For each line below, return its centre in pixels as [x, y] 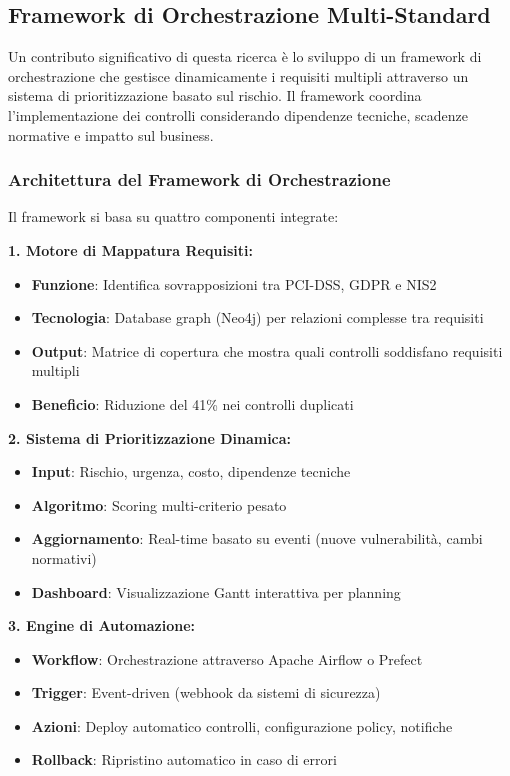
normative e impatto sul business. [111, 134]
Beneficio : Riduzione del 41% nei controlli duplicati [192, 403]
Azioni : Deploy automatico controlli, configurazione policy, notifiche [242, 725]
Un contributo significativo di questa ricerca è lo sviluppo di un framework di [245, 56]
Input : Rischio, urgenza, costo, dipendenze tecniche [191, 471]
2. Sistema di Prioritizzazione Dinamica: [150, 437]
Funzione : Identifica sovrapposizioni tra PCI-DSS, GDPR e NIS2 [234, 283]
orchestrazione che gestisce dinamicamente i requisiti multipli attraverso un [238, 75]
